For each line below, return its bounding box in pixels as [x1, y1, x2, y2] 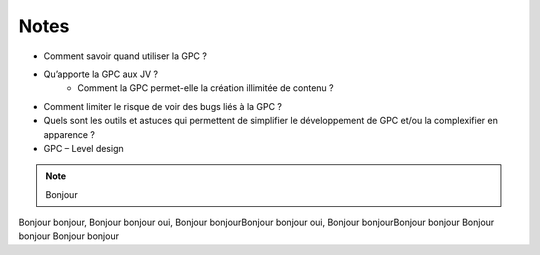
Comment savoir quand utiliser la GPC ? [43, 50, 207, 62]
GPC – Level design [43, 142, 124, 154]
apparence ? [43, 128, 95, 140]
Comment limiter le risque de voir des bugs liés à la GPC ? [43, 100, 283, 112]
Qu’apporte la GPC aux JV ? [43, 68, 159, 80]
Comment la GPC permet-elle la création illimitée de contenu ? [77, 82, 334, 94]
